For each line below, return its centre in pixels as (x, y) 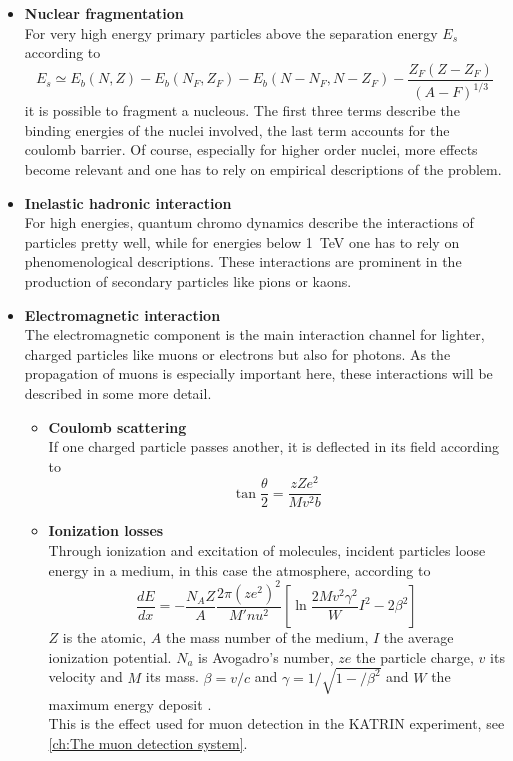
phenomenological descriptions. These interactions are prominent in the (243, 261)
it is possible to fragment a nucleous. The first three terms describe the (242, 110)
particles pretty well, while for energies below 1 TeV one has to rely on (242, 241)
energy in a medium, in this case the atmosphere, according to (239, 569)
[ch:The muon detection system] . (148, 743)
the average (418, 637)
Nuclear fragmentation (104, 13)
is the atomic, (104, 637)
